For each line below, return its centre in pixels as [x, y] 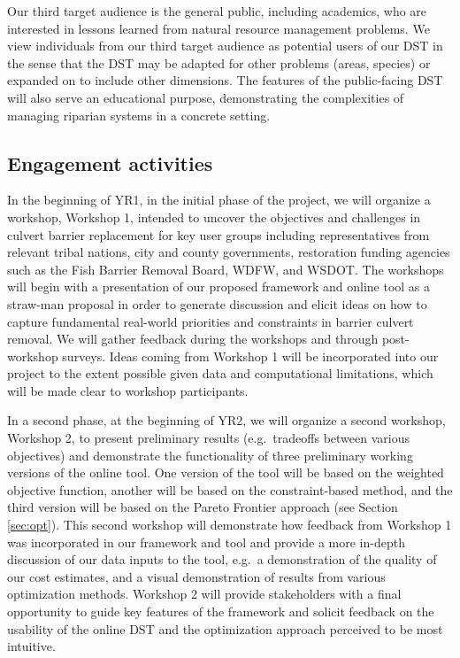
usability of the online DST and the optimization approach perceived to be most [225, 628]
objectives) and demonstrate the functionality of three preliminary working [210, 455]
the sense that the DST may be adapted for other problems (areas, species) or [219, 62]
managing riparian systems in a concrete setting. [139, 115]
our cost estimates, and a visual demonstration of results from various [196, 576]
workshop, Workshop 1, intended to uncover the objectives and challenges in [214, 217]
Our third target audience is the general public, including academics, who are [217, 11]
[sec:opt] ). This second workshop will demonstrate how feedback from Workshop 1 [230, 525]
